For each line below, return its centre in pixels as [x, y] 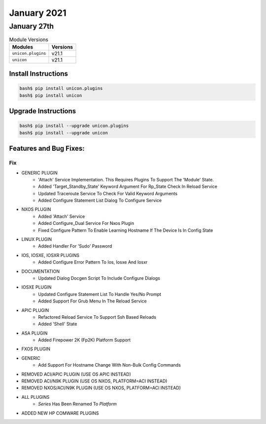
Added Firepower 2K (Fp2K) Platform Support [84, 340]
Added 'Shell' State [58, 324]
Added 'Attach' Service [62, 216]
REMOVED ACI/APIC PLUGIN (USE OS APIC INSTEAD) [76, 374]
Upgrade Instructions [43, 111]
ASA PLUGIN [34, 333]
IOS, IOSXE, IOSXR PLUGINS [50, 255]
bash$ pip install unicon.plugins [61, 88]
